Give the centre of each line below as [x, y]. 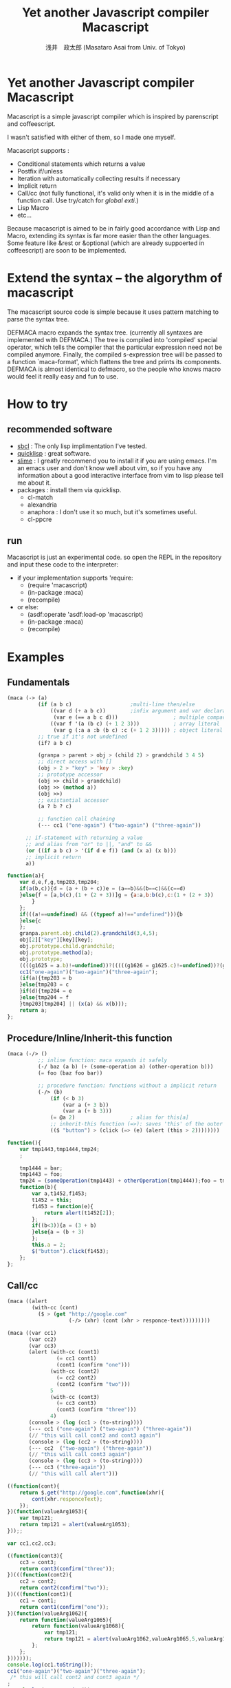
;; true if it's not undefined [82, 737]
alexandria [42, 505]
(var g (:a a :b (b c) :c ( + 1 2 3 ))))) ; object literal [138, 730]
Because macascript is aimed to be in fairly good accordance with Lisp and [113, 228]
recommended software [60, 429]
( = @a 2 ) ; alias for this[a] [120, 1118]
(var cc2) [43, 1339]
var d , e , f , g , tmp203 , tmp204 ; [59, 883]
